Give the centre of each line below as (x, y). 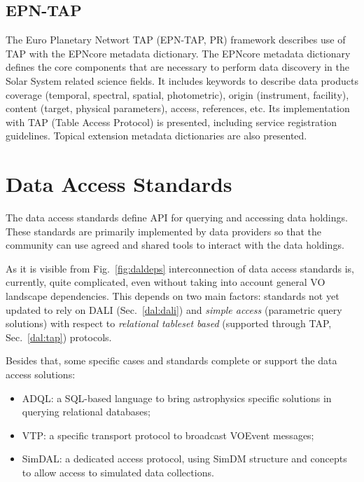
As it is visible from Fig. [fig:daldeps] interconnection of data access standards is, (180, 268)
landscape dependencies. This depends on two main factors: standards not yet (173, 296)
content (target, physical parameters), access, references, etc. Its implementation (178, 108)
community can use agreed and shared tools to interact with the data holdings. (175, 245)
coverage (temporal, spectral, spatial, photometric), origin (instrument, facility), (177, 94)
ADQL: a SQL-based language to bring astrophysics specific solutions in (177, 398)
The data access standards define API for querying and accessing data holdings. (177, 218)
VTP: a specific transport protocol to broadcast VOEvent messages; (168, 435)
